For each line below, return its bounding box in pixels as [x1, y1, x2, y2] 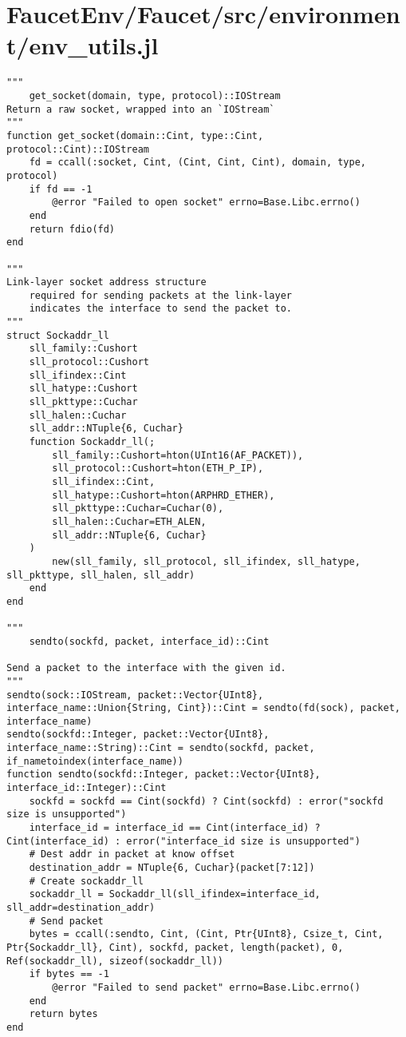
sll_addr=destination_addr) [6, 902, 156, 913]
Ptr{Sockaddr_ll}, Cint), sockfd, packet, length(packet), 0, [6, 941, 344, 953]
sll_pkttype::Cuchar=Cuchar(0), [52, 503, 224, 515]
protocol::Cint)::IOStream [6, 143, 149, 155]
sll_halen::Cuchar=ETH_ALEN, [52, 515, 207, 527]
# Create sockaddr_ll [29, 875, 144, 887]
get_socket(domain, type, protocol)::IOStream [29, 89, 281, 101]
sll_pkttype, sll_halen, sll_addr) [6, 569, 195, 581]
